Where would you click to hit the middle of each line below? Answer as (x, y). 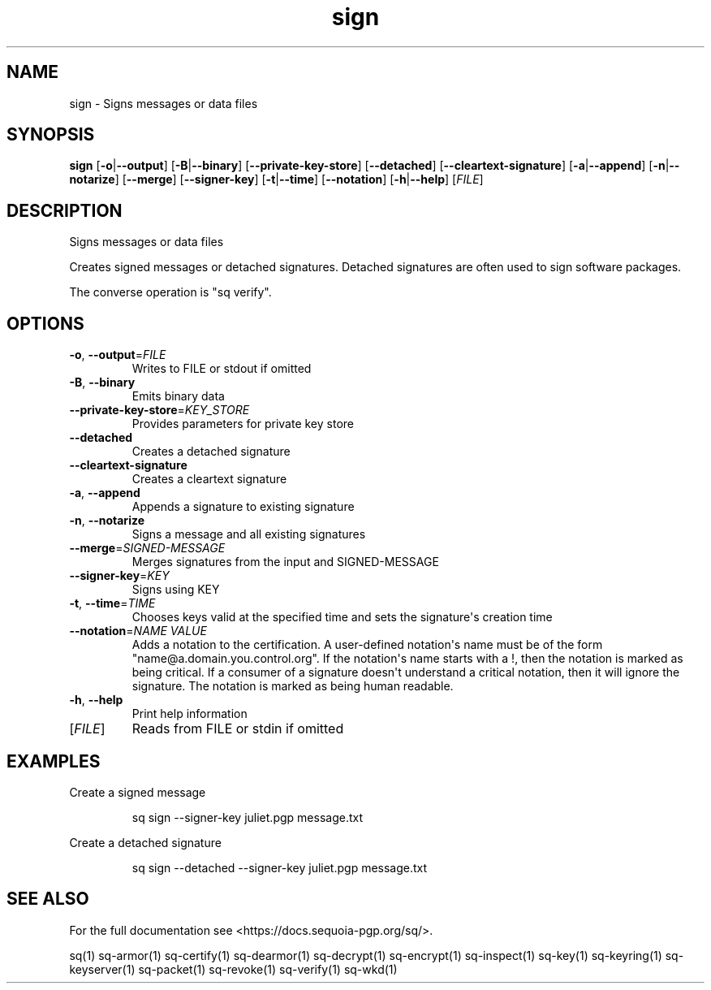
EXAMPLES (54, 761)
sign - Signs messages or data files (164, 103)
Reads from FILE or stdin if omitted (238, 729)
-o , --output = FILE (118, 355)
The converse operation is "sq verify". (170, 292)
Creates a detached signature (211, 452)
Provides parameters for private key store (243, 424)
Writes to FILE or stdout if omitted (222, 369)
